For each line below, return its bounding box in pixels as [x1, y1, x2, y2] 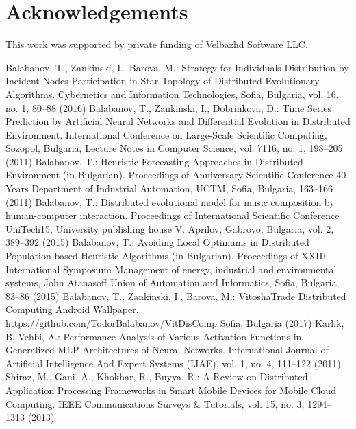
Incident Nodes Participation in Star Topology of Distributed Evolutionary [5, 73, 320, 88]
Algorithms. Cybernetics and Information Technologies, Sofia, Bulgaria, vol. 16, [5, 86, 339, 101]
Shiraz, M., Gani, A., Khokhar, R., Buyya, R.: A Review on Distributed [5, 369, 308, 384]
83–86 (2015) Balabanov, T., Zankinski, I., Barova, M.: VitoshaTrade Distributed [5, 288, 346, 303]
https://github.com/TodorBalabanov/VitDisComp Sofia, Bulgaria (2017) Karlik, [5, 316, 344, 329]
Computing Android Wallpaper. [5, 302, 139, 316]
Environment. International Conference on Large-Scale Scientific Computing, [5, 127, 327, 141]
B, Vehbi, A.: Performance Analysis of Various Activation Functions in [5, 329, 302, 343]
